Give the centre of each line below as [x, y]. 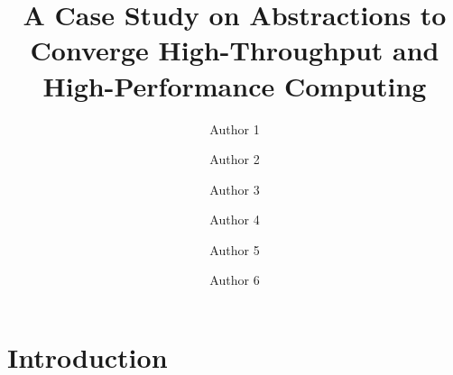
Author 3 [235, 189]
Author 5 [235, 249]
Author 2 [235, 159]
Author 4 [235, 220]
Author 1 [235, 128]
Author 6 [235, 280]
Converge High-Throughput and [235, 50]
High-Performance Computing [235, 85]
